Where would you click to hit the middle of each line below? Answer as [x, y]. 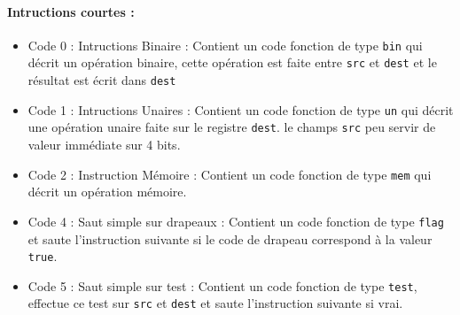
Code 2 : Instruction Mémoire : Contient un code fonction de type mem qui [230, 174]
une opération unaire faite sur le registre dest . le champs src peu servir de [232, 127]
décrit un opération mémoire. [107, 192]
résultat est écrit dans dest [102, 80]
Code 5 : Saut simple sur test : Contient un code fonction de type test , [222, 285]
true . [43, 256]
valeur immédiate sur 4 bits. [104, 145]
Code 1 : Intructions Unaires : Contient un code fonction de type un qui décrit [241, 109]
